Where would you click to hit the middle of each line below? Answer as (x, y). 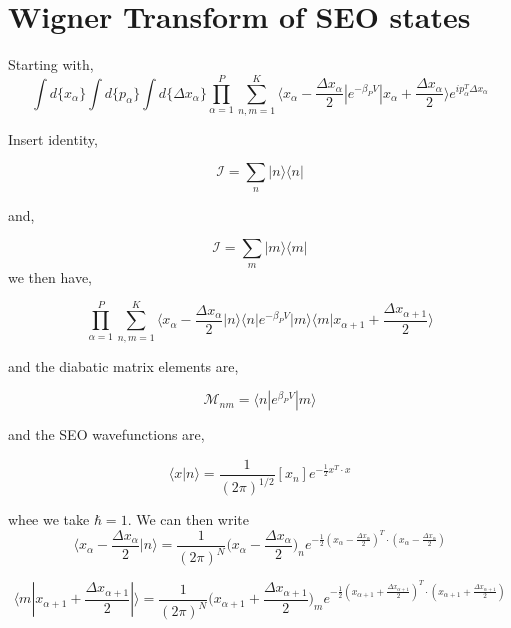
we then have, (50, 276)
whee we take (49, 519)
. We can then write (188, 519)
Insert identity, (53, 138)
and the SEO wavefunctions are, (106, 434)
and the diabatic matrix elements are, (123, 365)
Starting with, (51, 64)
